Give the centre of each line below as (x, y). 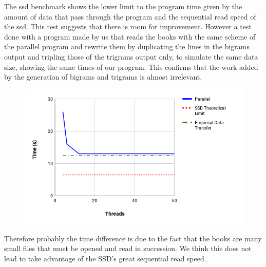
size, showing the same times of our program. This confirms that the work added (131, 66)
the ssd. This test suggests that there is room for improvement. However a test (128, 26)
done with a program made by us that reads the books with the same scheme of (130, 36)
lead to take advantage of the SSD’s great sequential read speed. (105, 258)
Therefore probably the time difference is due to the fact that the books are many (133, 238)
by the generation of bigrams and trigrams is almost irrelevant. (103, 77)
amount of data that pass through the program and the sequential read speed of (130, 16)
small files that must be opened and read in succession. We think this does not (128, 248)
